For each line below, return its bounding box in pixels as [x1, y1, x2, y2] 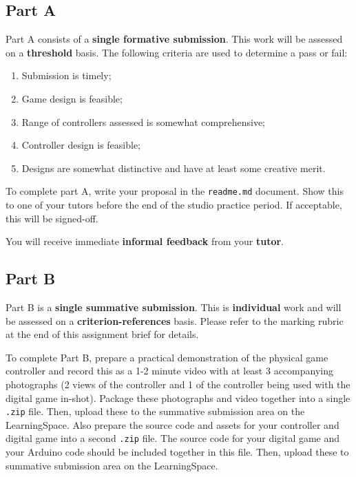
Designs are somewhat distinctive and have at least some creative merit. [21, 160, 326, 175]
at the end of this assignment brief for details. [6, 327, 199, 341]
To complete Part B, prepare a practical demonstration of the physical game [6, 350, 328, 364]
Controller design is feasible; [21, 138, 140, 152]
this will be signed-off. [6, 211, 98, 225]
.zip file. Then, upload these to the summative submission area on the [6, 404, 305, 418]
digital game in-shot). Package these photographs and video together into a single [6, 390, 350, 405]
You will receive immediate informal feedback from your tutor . [6, 234, 284, 248]
